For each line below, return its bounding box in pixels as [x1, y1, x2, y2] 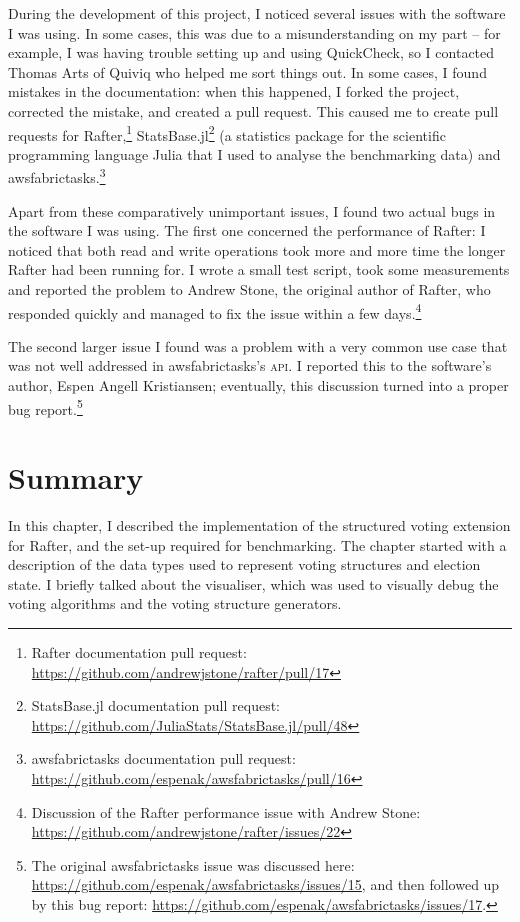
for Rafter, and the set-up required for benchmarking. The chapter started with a [8, 534, 507, 555]
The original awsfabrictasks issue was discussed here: [31, 854, 355, 875]
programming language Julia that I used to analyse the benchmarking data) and [8, 143, 501, 164]
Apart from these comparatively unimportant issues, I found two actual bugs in [8, 200, 496, 221]
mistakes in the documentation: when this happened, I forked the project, [8, 81, 460, 102]
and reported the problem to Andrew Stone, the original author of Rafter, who [8, 279, 491, 300]
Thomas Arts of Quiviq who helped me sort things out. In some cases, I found [8, 61, 487, 82]
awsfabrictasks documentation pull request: [31, 748, 296, 769]
